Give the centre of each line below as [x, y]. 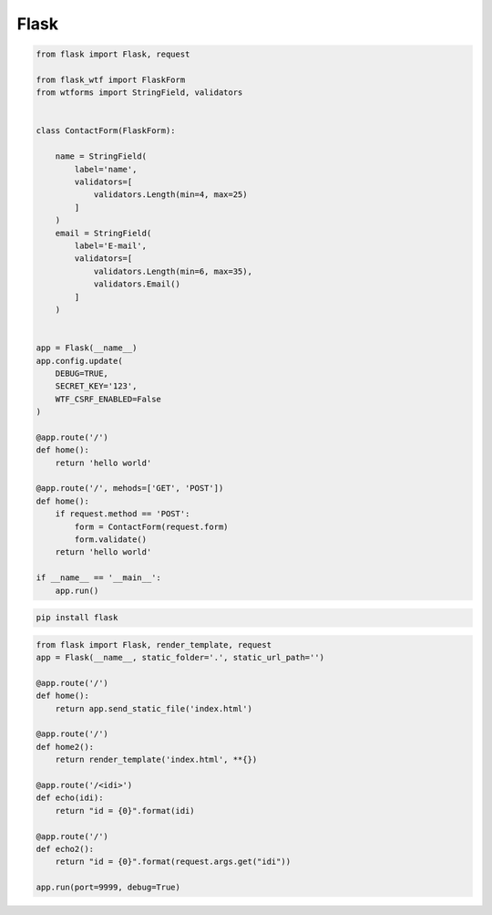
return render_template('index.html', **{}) [156, 760]
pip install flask [77, 618]
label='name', [106, 169]
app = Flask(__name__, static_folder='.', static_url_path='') [180, 658]
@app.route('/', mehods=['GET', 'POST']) [130, 489]
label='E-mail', [111, 246]
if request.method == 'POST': [123, 514]
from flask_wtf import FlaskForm [111, 79]
